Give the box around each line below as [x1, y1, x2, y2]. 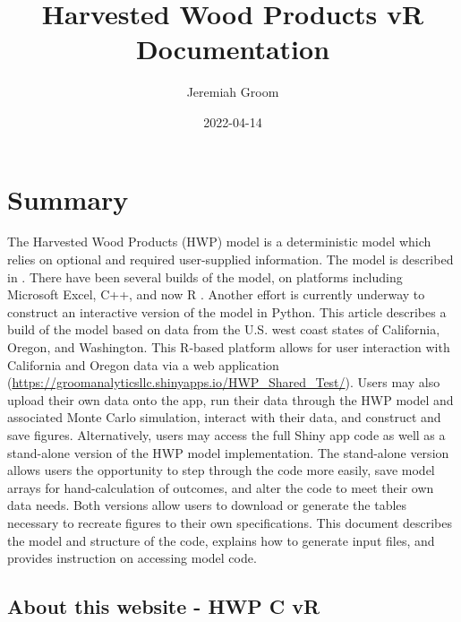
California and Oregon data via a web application [7, 355, 279, 374]
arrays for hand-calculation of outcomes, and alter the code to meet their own [7, 478, 434, 497]
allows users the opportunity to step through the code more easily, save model [7, 461, 435, 479]
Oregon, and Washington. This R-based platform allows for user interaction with [7, 338, 450, 356]
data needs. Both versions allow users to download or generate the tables [7, 496, 407, 514]
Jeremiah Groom [186, 82, 279, 101]
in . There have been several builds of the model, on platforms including [7, 267, 403, 286]
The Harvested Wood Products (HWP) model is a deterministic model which [7, 232, 431, 251]
